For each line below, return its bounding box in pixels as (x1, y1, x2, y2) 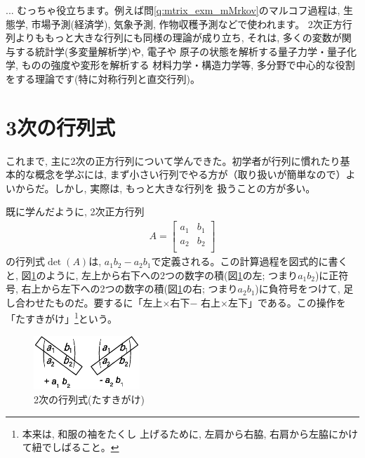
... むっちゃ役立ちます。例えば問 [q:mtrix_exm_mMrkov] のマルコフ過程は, (6, 3, 340, 17)
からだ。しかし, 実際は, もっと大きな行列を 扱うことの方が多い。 (15, 180, 316, 195)
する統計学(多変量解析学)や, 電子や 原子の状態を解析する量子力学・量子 (15, 43, 347, 58)
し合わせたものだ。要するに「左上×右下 (6, 295, 190, 309)
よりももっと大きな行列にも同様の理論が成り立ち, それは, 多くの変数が (15, 30, 342, 45)
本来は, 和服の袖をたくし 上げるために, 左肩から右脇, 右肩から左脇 (22, 426, 329, 440)
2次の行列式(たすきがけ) (34, 392, 145, 407)
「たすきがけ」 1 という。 (6, 309, 118, 326)
